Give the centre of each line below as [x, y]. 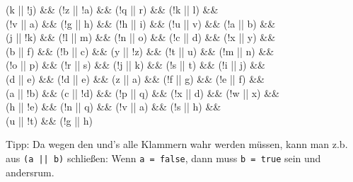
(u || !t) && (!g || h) [49, 120]
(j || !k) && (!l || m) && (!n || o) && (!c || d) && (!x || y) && [141, 37]
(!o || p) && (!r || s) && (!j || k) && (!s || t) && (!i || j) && [135, 65]
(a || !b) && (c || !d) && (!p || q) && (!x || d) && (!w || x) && [143, 92]
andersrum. [30, 172]
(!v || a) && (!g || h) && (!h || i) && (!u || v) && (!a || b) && [141, 23]
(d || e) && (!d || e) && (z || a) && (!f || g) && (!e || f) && [135, 78]
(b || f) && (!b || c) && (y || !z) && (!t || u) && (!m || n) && [140, 51]
